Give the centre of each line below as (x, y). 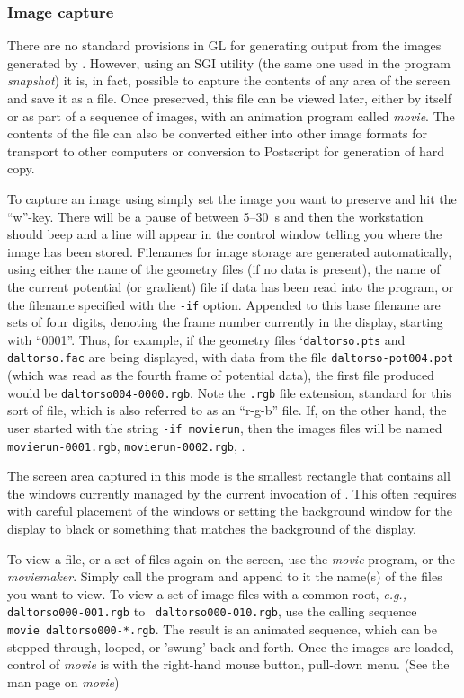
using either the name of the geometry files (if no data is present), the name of (224, 269)
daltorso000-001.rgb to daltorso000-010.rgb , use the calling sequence (212, 611)
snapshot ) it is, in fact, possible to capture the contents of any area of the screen (229, 80)
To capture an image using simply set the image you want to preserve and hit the (232, 198)
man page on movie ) (63, 681)
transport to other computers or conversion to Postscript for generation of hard (226, 150)
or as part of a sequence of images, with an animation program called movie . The (231, 115)
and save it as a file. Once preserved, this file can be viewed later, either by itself (229, 98)
